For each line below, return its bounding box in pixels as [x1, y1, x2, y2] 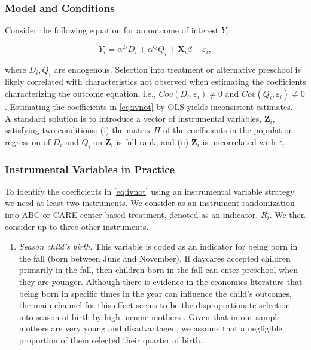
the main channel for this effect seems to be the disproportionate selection [19, 299, 291, 311]
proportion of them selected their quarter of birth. [19, 334, 203, 346]
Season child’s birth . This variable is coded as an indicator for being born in [19, 240, 298, 253]
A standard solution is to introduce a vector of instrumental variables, [5, 112, 262, 124]
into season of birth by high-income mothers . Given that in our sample [19, 310, 281, 323]
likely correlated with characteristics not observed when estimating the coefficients [5, 75, 306, 88]
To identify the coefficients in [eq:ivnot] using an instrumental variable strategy [5, 185, 295, 197]
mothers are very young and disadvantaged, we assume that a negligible [19, 322, 282, 334]
